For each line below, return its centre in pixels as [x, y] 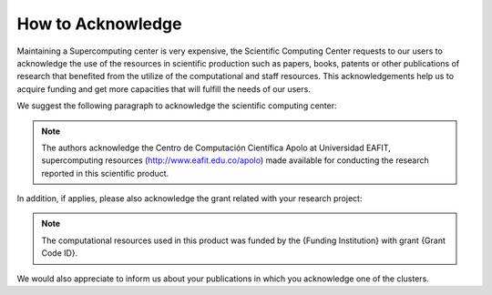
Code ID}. [60, 253]
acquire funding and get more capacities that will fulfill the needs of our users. [164, 89]
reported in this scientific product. [105, 173]
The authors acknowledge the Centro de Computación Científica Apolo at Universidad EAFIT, [216, 147]
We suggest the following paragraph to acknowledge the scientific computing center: [177, 106]
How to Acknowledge [99, 24]
